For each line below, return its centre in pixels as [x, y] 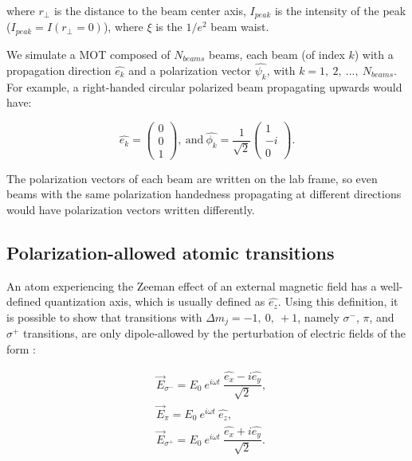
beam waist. [240, 27]
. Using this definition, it [338, 301]
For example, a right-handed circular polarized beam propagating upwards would [204, 86]
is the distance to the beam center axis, [150, 10]
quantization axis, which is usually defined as [155, 301]
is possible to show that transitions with [104, 317]
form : [22, 349]
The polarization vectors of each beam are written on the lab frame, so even [192, 178]
